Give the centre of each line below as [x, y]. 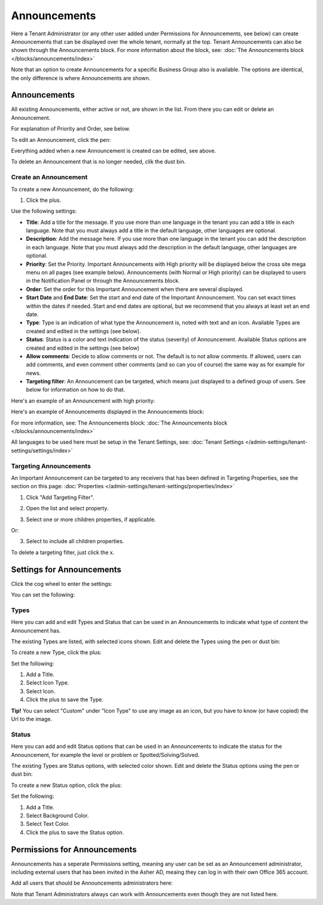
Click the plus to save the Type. [65, 700]
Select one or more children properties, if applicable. [91, 519]
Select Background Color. [57, 815]
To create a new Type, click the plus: [56, 652]
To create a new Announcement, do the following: [72, 189]
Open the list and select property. [67, 509]
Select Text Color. [48, 824]
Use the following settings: [44, 211]
